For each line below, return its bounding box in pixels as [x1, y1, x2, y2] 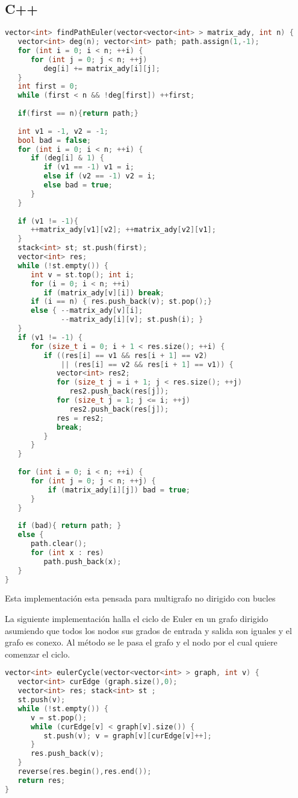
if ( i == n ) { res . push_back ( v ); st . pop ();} [30, 297, 212, 306]
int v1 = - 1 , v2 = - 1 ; [17, 127, 108, 136]
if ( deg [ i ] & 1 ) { [30, 154, 104, 163]
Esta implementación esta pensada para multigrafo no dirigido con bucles [5, 592, 276, 605]
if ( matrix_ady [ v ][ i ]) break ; [43, 288, 165, 297]
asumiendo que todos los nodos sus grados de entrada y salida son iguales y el [5, 624, 292, 636]
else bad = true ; [43, 181, 113, 190]
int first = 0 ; [17, 82, 78, 91]
